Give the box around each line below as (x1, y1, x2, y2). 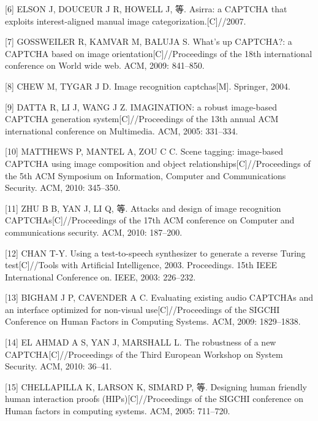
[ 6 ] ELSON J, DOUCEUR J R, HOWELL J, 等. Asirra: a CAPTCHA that (5, 2, 287, 15)
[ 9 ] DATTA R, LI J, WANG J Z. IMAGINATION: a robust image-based (5, 100, 277, 113)
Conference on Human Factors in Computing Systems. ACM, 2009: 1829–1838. (5, 315, 301, 328)
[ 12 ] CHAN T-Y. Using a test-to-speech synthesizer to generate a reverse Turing (5, 246, 306, 259)
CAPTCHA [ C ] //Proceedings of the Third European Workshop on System (5, 347, 283, 360)
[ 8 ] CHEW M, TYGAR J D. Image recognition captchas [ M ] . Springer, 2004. (5, 79, 290, 92)
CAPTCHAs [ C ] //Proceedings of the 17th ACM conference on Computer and (5, 214, 295, 226)
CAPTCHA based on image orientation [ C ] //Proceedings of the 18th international (5, 47, 312, 60)
